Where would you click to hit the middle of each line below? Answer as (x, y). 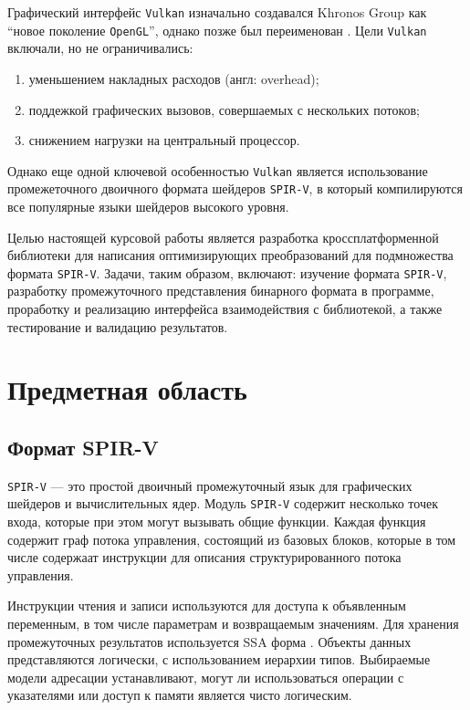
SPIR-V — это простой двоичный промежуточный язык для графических (210, 485)
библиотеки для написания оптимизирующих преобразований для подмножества (230, 255)
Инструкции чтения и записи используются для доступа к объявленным (207, 606)
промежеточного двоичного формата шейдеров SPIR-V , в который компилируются (235, 188)
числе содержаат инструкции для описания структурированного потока (204, 557)
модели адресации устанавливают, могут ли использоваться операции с (206, 677)
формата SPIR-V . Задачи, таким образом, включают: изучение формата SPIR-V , (227, 272)
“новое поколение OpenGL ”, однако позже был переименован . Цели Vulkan (217, 30)
